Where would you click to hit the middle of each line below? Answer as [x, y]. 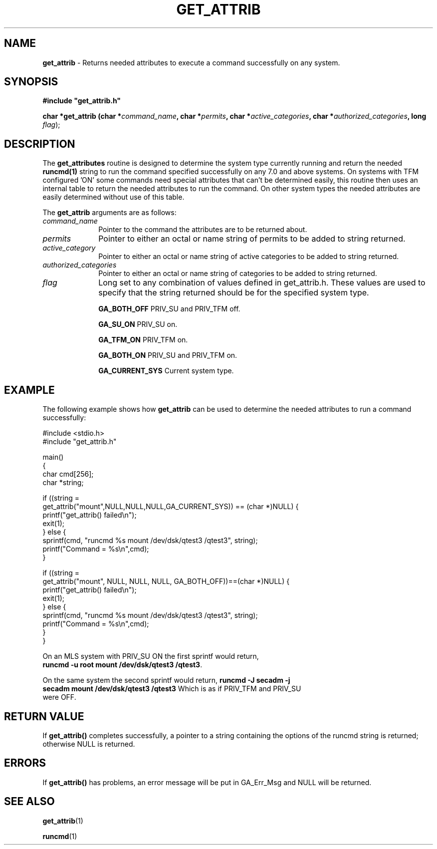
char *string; [63, 483]
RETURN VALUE [44, 716]
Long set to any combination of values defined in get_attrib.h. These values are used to [262, 283]
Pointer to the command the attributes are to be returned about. [203, 230]
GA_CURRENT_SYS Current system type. [166, 371]
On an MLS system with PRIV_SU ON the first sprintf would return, [151, 656]
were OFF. [59, 697]
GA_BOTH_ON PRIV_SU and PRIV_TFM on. [168, 355]
